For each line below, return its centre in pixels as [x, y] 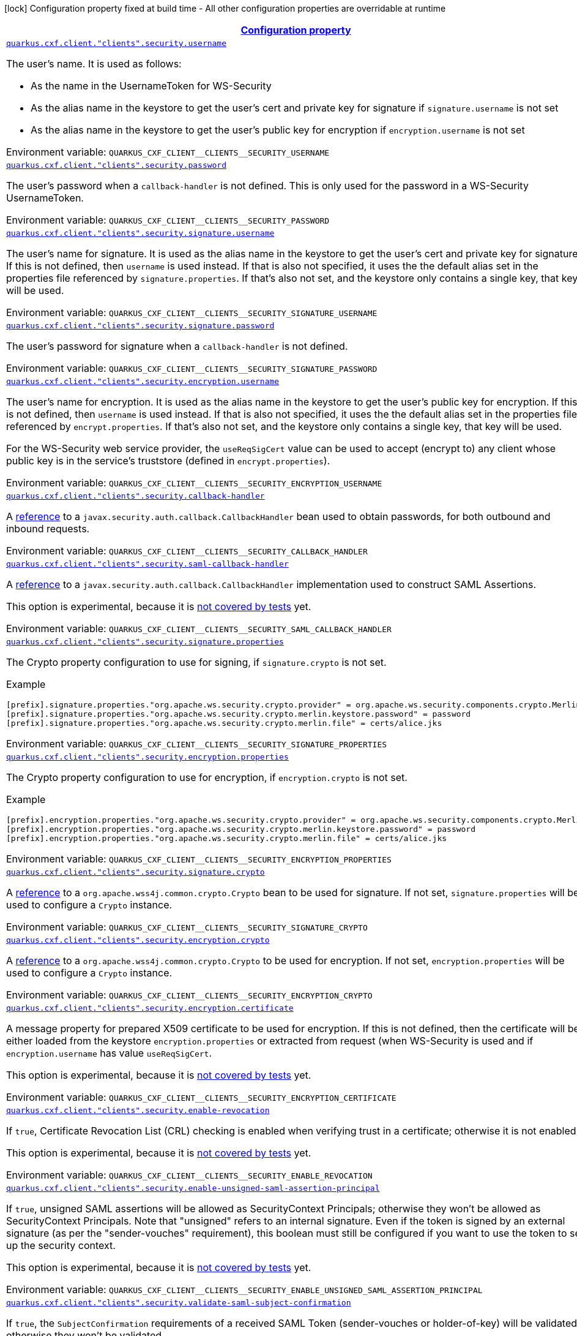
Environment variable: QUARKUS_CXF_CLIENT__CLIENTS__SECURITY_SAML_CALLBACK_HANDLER [199, 628]
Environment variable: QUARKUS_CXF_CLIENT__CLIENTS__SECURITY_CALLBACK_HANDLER [187, 551]
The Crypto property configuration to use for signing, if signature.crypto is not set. [196, 662]
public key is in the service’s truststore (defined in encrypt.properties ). [168, 461]
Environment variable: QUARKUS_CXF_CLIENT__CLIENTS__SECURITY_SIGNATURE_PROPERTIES [197, 744]
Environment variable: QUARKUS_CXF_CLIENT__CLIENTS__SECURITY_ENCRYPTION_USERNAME [194, 483]
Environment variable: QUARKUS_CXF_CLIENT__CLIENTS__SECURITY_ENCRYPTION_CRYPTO [189, 995]
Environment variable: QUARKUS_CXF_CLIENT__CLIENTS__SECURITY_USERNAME [168, 152]
